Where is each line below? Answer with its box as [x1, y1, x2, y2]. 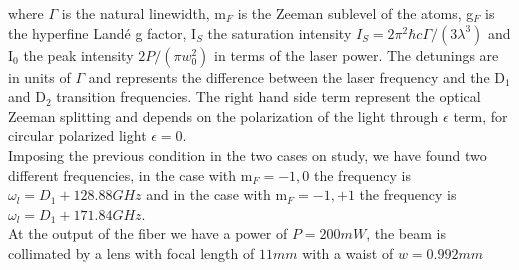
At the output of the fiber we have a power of [8, 223, 288, 244]
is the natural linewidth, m [61, 3, 227, 23]
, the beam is [366, 223, 446, 244]
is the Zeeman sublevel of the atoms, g [237, 3, 474, 23]
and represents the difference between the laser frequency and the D [88, 66, 505, 87]
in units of [8, 66, 71, 87]
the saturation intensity [207, 22, 352, 43]
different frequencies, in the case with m [8, 164, 253, 185]
